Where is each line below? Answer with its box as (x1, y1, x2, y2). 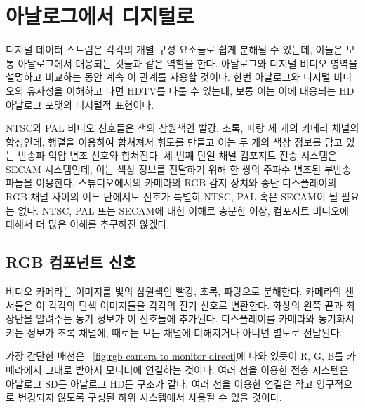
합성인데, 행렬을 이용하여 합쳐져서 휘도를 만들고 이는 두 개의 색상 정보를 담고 (6, 134, 343, 149)
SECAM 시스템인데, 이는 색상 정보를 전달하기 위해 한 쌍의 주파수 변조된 (6, 161, 321, 176)
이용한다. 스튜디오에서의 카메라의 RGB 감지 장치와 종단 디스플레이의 (36, 175, 337, 190)
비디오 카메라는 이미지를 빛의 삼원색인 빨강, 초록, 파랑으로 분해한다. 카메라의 (6, 284, 342, 299)
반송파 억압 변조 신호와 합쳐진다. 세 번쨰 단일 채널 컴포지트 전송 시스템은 (18, 148, 337, 163)
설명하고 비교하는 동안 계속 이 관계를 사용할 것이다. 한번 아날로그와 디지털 (6, 69, 331, 84)
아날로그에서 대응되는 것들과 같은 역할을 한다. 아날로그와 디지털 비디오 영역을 (18, 55, 358, 70)
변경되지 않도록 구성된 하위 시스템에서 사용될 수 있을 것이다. (18, 390, 282, 404)
